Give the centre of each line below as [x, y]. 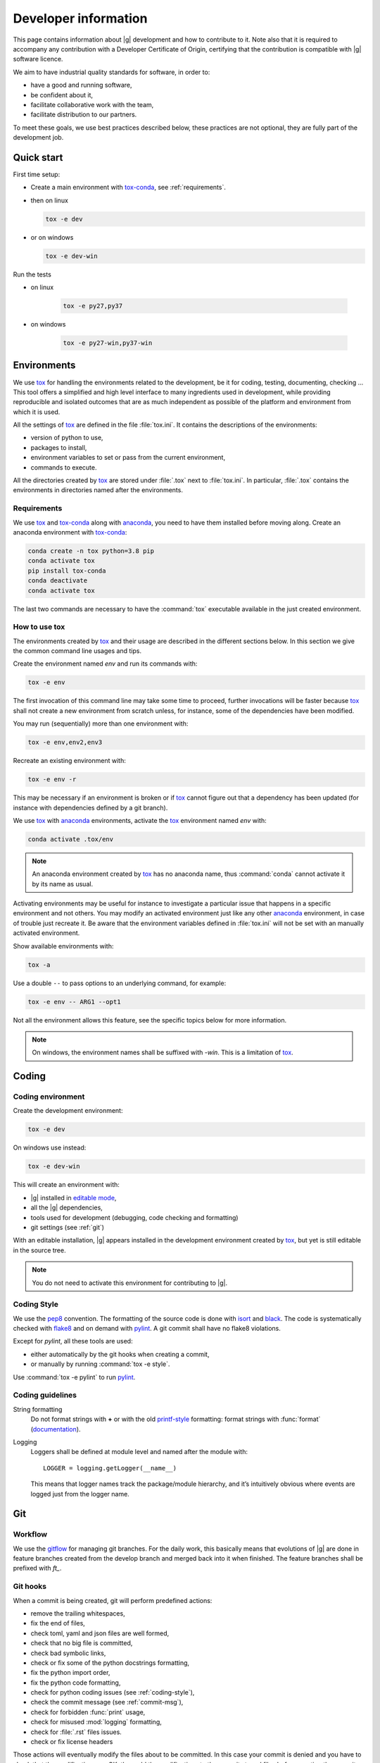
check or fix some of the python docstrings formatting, [110, 1663]
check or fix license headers [72, 1742]
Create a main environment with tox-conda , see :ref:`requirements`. [128, 188]
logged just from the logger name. [80, 1494]
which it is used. [37, 412]
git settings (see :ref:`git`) [68, 1227]
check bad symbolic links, [68, 1653]
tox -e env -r [52, 780]
